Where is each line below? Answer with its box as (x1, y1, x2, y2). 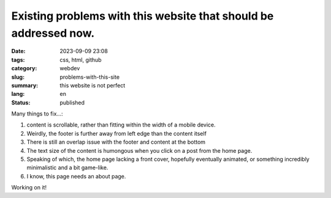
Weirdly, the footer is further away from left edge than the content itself (26, 130, 207, 137)
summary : (11, 81, 39, 89)
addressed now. (11, 26, 95, 40)
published (59, 98, 85, 106)
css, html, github (59, 56, 102, 64)
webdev (59, 65, 80, 72)
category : (11, 65, 37, 72)
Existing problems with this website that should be (11, 9, 274, 23)
